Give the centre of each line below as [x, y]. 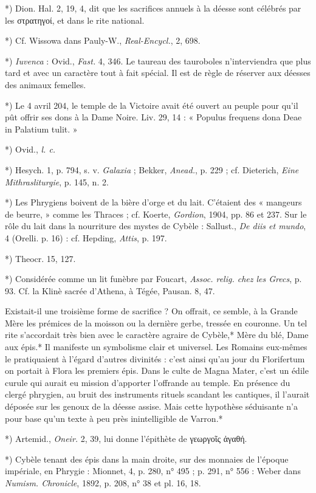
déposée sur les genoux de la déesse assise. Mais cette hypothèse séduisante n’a [151, 406]
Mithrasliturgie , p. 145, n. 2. [57, 181]
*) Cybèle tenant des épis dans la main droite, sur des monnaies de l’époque [147, 459]
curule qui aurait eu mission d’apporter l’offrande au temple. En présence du [148, 382]
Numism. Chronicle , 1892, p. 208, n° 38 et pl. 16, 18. [103, 483]
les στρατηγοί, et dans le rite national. [75, 20]
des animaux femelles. [46, 84]
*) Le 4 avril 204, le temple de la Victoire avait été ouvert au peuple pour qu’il [152, 105]
